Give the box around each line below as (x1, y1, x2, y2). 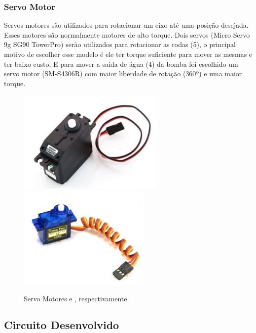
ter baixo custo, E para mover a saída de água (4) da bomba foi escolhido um (4, 58, 238, 69)
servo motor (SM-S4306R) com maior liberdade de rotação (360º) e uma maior (4, 68, 242, 79)
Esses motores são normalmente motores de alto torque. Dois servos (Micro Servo (4, 29, 250, 40)
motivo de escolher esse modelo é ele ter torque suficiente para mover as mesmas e (4, 49, 253, 59)
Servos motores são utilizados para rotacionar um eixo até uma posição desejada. (4, 20, 249, 30)
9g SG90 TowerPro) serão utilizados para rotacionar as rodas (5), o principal (4, 39, 236, 49)
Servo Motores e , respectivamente (24, 293, 127, 303)
